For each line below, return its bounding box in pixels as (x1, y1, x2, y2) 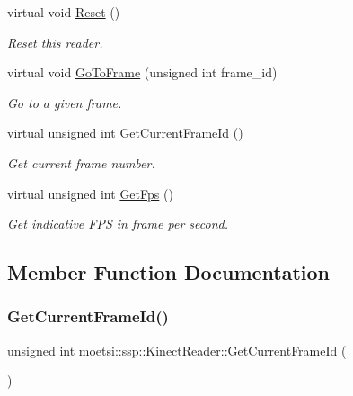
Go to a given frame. (7, 93, 122, 112)
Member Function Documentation (7, 258, 331, 286)
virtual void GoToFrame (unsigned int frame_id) (7, 63, 278, 82)
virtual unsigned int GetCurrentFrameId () (7, 123, 243, 142)
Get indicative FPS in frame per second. (7, 214, 228, 233)
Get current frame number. (7, 153, 155, 172)
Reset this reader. (7, 32, 103, 51)
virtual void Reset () (7, 3, 120, 21)
